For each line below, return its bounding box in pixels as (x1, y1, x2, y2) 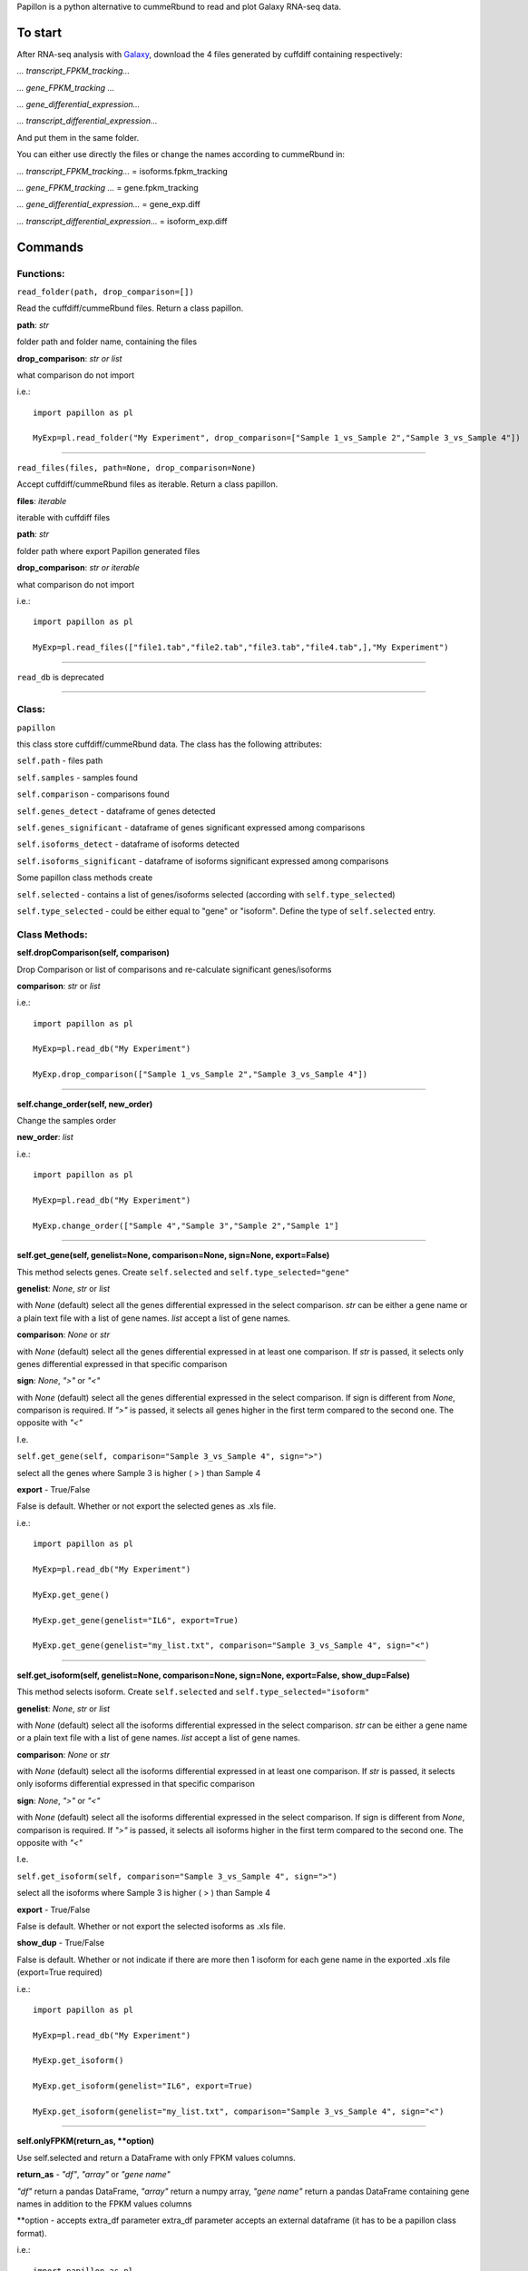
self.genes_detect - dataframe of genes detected (16, 805, 216, 817)
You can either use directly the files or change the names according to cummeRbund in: (16, 149, 345, 160)
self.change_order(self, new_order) (16, 1098, 153, 1109)
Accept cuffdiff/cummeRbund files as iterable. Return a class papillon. (16, 479, 279, 490)
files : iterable (16, 495, 67, 506)
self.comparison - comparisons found (16, 788, 170, 799)
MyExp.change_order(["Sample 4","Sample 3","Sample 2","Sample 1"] (33, 1220, 339, 1231)
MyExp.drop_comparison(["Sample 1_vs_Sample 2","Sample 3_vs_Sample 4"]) (33, 1069, 368, 1080)
